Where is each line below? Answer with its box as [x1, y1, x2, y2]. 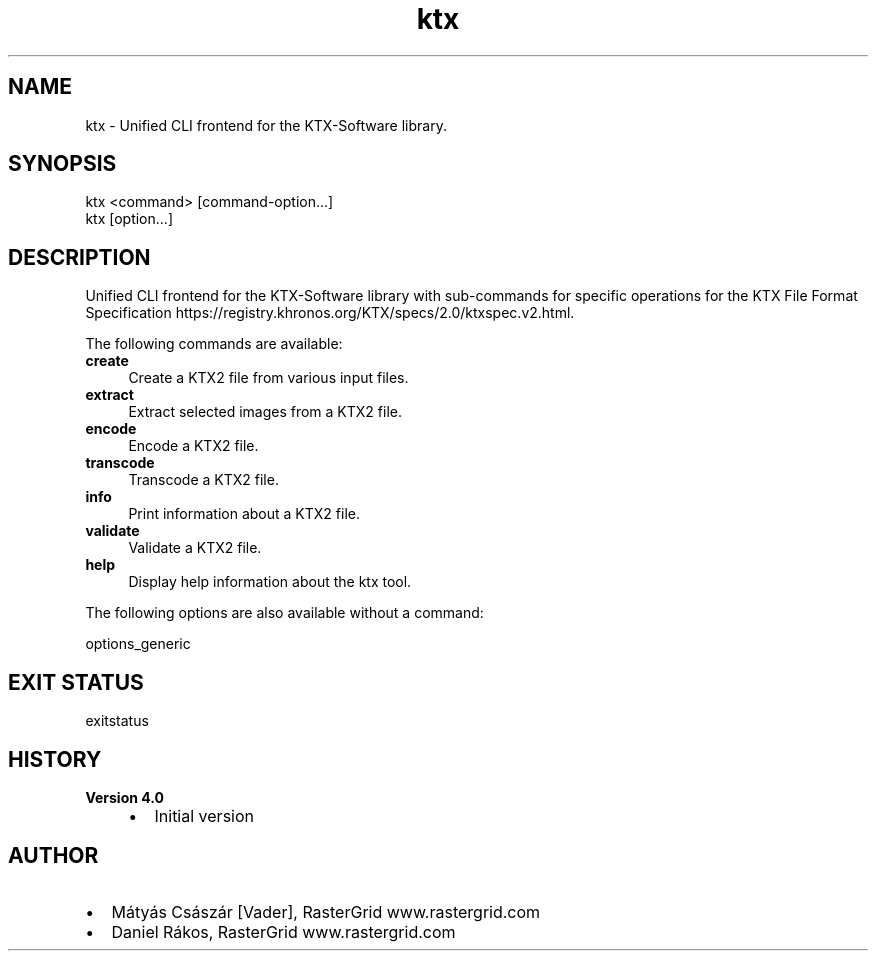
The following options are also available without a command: [85, 604, 484, 622]
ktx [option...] [85, 210, 173, 228]
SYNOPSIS [8, 151, 117, 177]
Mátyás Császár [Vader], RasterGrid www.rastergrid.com [111, 901, 541, 922]
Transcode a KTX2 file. [128, 471, 279, 489]
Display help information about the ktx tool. [128, 573, 412, 591]
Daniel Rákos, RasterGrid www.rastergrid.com [111, 921, 456, 942]
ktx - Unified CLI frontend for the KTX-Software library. [85, 116, 447, 134]
